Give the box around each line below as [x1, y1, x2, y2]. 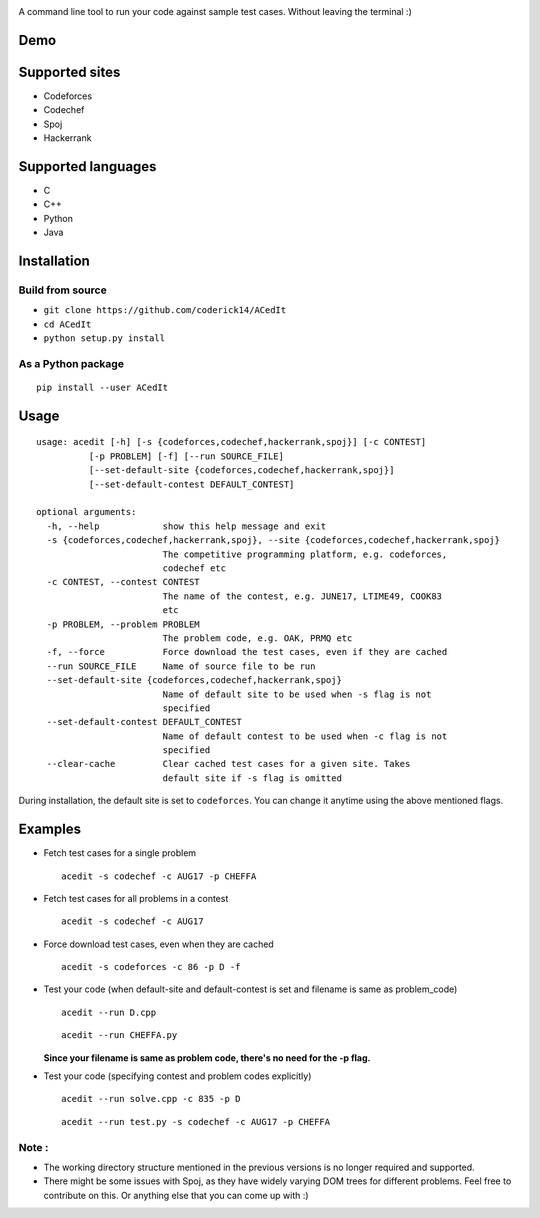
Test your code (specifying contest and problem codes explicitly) [43, 1070, 312, 1082]
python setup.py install [43, 333, 165, 344]
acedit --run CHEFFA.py [61, 1030, 178, 1041]
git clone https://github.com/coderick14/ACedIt [43, 305, 287, 316]
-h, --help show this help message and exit [46, 520, 327, 532]
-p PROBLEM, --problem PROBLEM [46, 618, 200, 630]
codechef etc [162, 562, 227, 574]
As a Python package [18, 356, 125, 370]
